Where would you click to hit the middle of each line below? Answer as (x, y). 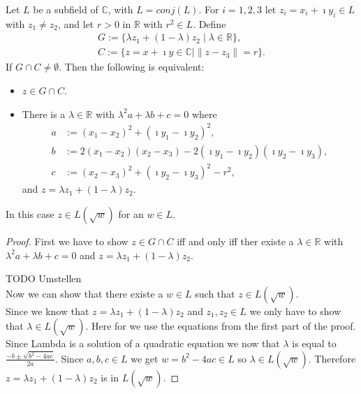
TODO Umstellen (44, 278)
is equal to (314, 343)
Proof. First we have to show (67, 241)
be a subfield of (66, 9)
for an (131, 213)
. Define (209, 23)
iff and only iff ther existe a (235, 241)
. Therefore (332, 358)
